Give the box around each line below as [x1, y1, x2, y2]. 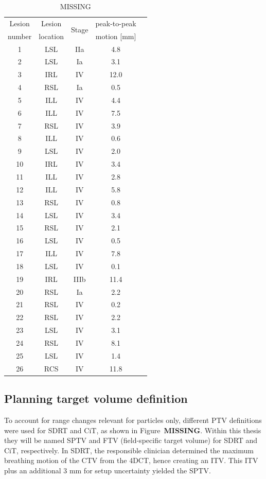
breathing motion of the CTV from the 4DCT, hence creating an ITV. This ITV [4, 455, 258, 466]
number [8, 30, 32, 41]
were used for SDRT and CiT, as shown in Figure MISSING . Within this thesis [4, 424, 261, 435]
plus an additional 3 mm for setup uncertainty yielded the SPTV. [4, 465, 211, 475]
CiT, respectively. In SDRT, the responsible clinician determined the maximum [4, 445, 254, 455]
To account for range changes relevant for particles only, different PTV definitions [4, 414, 262, 425]
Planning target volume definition [4, 391, 188, 406]
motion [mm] [95, 30, 136, 41]
